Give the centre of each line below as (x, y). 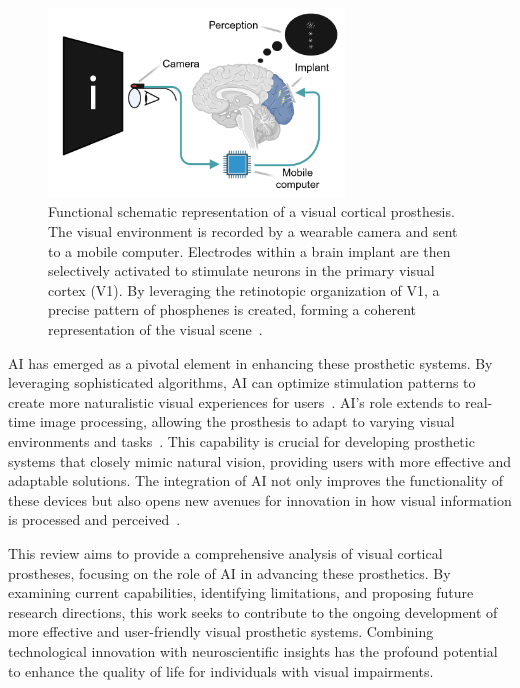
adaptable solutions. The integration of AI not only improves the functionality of (256, 480)
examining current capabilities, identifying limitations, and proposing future (241, 592)
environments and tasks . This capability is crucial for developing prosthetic (241, 440)
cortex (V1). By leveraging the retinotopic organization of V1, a (244, 289)
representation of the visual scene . (155, 329)
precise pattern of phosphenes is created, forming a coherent (232, 309)
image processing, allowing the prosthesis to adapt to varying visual (247, 421)
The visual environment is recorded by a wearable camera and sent (253, 231)
